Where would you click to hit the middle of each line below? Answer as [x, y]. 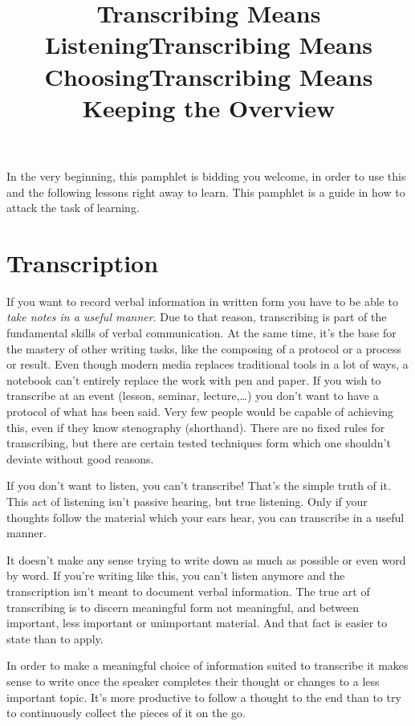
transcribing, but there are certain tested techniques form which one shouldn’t [199, 443]
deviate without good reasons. [80, 458]
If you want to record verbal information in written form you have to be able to [202, 301]
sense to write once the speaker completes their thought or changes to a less [193, 681]
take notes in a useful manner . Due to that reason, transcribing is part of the [197, 317]
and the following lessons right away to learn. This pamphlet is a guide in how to [206, 192]
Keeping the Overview [209, 107]
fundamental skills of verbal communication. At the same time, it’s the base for [201, 333]
